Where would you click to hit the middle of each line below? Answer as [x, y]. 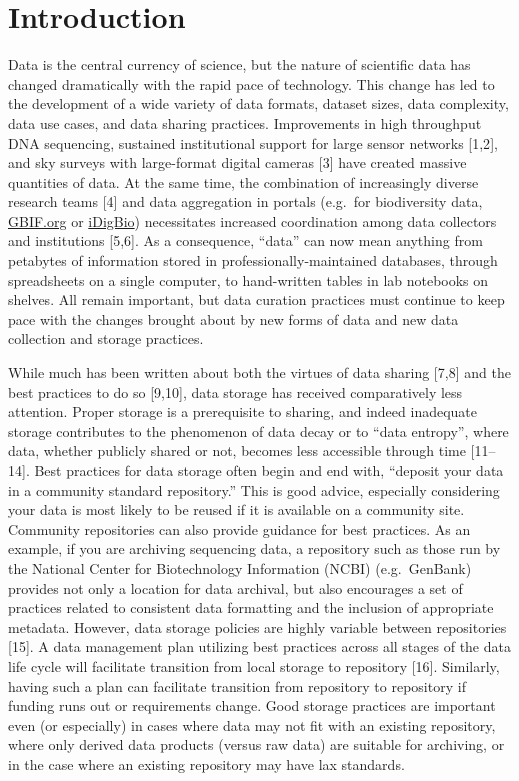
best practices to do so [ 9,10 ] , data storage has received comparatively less [235, 391]
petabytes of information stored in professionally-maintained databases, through [253, 260]
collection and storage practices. [106, 338]
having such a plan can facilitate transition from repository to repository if [237, 685]
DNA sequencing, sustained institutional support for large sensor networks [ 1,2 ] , [253, 142]
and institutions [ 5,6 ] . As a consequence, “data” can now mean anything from [245, 240]
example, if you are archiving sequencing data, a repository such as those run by [254, 548]
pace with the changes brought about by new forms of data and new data [233, 318]
